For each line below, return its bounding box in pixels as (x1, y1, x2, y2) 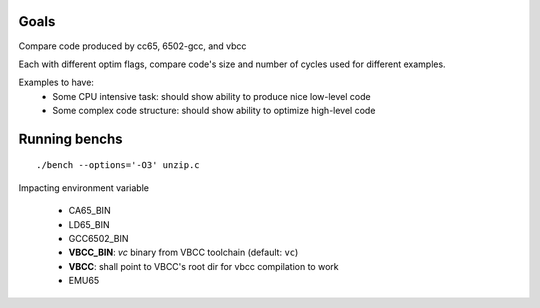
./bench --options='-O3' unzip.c (36, 160, 200, 171)
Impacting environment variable (18, 181, 150, 194)
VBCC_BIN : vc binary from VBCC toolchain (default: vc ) (68, 246, 299, 259)
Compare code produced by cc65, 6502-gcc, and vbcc (18, 40, 247, 52)
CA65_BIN (68, 205, 111, 217)
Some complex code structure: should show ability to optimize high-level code (52, 105, 376, 117)
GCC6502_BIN (68, 233, 129, 245)
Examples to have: (18, 76, 95, 89)
